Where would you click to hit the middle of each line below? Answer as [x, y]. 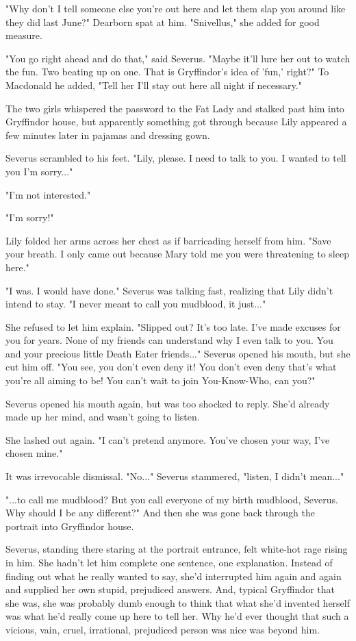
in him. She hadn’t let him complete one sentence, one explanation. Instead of [169, 562]
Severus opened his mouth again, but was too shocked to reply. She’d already [168, 403]
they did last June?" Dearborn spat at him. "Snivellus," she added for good [163, 22]
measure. [24, 35]
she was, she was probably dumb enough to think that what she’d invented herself [178, 602]
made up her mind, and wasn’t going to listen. [103, 417]
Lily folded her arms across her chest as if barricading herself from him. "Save [168, 240]
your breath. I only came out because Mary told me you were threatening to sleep [177, 254]
